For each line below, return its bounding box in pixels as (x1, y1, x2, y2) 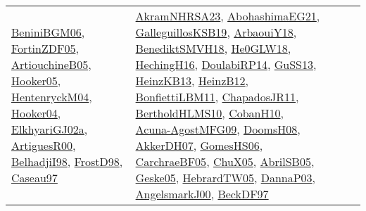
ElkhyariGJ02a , (11, 121, 88, 137)
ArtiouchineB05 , (11, 56, 91, 72)
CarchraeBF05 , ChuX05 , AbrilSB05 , (135, 153, 315, 170)
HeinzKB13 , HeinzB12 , (135, 72, 249, 89)
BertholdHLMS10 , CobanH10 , (135, 105, 284, 121)
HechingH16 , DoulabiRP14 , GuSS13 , (135, 56, 317, 72)
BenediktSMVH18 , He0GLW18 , (135, 40, 291, 56)
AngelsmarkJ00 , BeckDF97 (135, 186, 269, 202)
